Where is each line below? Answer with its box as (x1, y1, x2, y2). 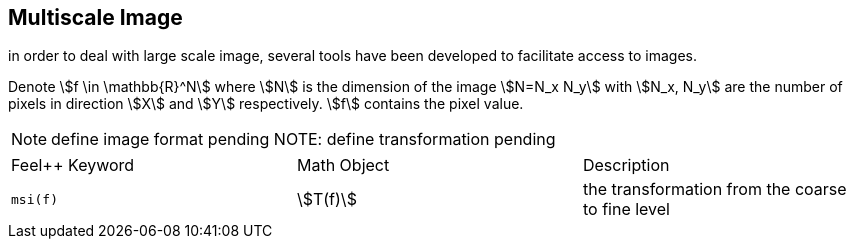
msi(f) (11, 191, 58, 207)
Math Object (296, 155, 390, 176)
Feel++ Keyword (11, 155, 135, 176)
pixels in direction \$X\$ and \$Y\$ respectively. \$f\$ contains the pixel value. (8, 95, 524, 113)
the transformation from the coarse (582, 179, 847, 200)
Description (582, 155, 670, 176)
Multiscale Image (8, 5, 183, 30)
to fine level (582, 199, 670, 220)
